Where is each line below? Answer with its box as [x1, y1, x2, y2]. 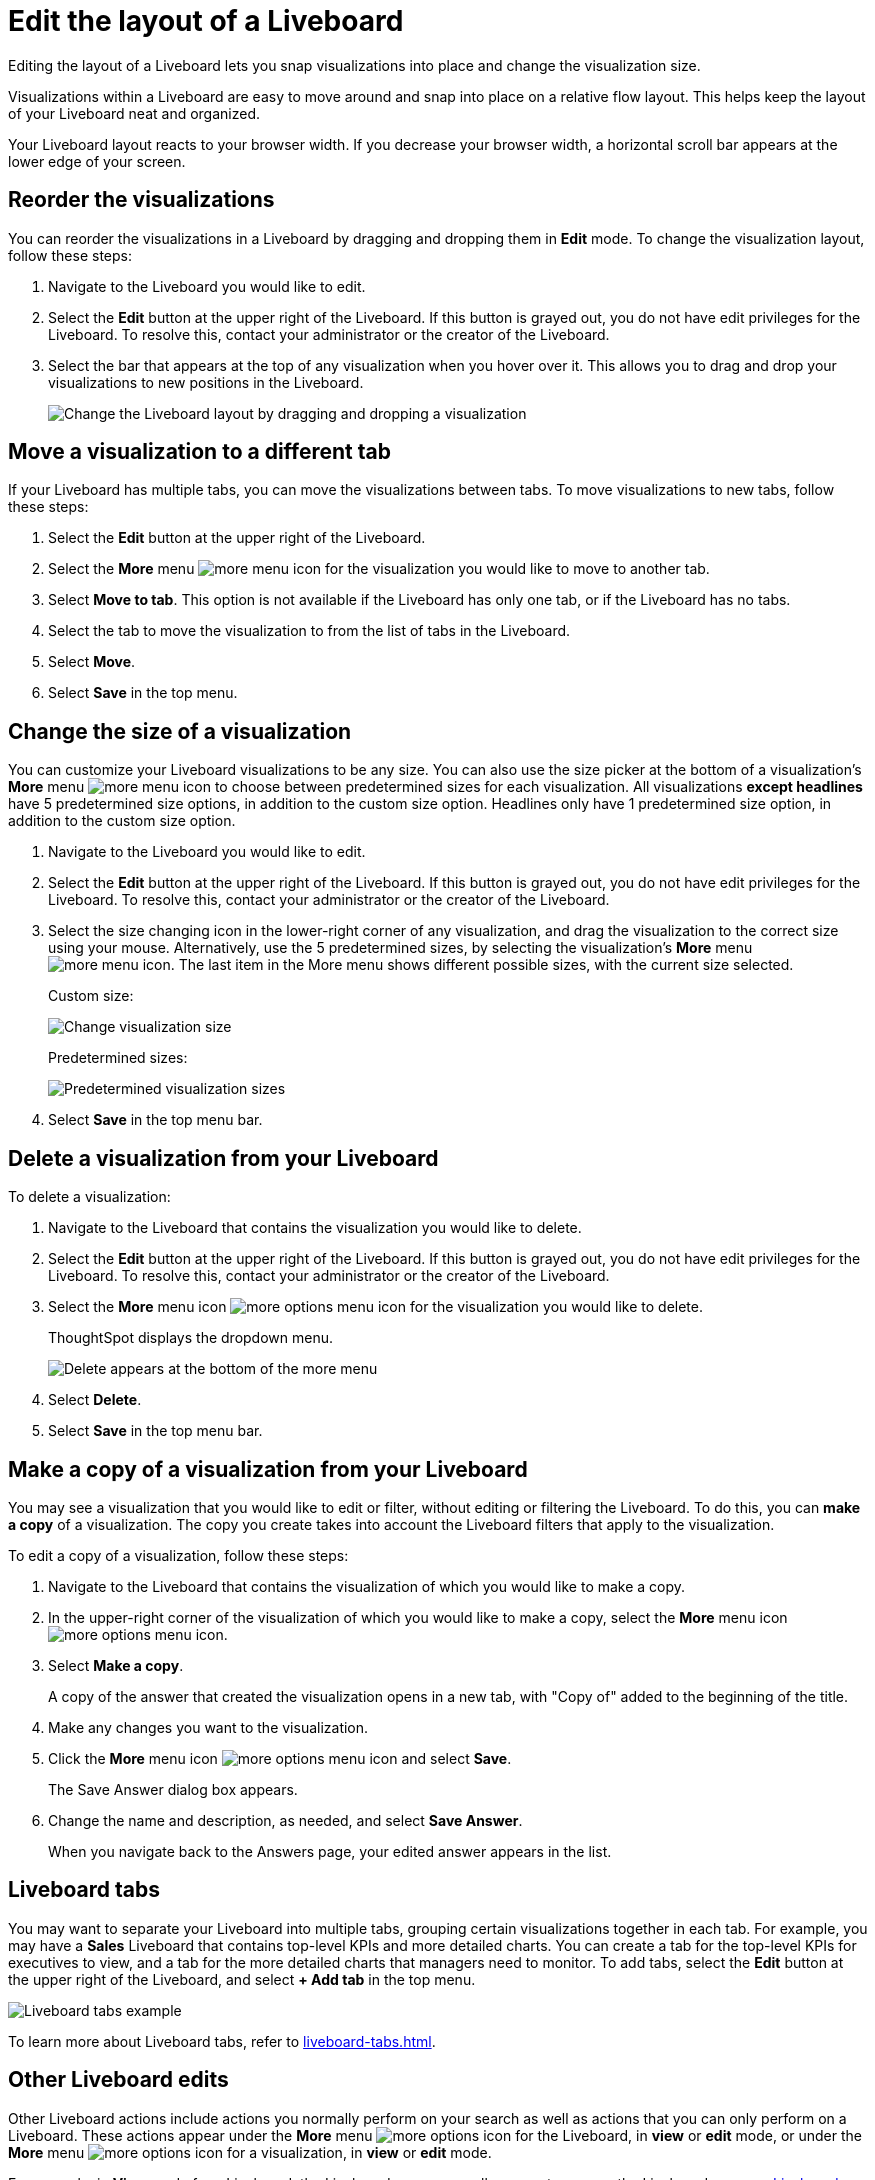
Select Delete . [48, 1391, 142, 1409]
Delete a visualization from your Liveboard [8, 1145, 439, 1171]
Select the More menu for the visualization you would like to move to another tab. [48, 560, 710, 578]
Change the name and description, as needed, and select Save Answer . [48, 1811, 523, 1829]
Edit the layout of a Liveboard [8, 4, 404, 38]
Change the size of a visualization [8, 718, 352, 744]
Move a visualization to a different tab [8, 439, 391, 465]
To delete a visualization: [8, 1188, 171, 1206]
